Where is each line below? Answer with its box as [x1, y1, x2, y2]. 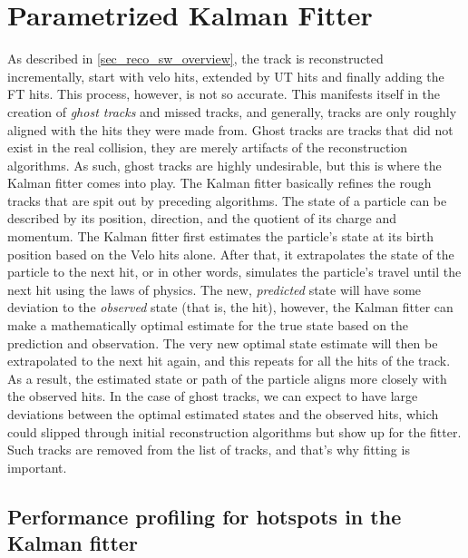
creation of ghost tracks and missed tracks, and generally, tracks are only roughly [7, 102, 457, 121]
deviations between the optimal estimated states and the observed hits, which [7, 405, 439, 423]
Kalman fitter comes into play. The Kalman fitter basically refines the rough [7, 173, 432, 192]
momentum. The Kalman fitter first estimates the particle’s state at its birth [7, 227, 434, 246]
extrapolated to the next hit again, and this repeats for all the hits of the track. [7, 351, 451, 370]
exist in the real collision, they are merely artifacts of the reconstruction [7, 138, 408, 157]
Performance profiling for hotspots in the [7, 502, 402, 530]
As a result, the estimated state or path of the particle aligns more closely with [7, 368, 447, 387]
